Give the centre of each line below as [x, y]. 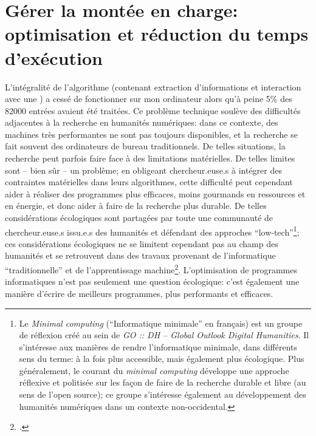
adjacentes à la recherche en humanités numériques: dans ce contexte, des [142, 122]
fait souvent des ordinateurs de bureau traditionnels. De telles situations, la [145, 146]
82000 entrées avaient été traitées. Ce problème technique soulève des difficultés [153, 110]
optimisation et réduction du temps [157, 34]
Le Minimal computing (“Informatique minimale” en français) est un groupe [161, 323]
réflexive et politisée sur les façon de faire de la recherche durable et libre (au [163, 382]
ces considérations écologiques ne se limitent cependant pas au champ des [142, 243]
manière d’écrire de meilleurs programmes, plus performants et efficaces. [139, 293]
